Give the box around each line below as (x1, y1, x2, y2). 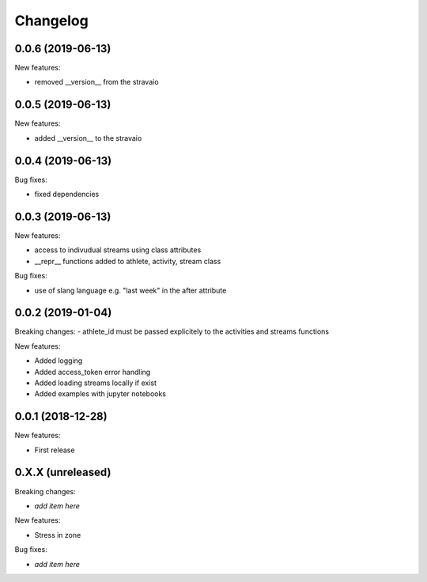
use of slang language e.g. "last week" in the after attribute (34, 285, 227, 295)
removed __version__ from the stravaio (34, 77, 159, 87)
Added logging (34, 356, 83, 365)
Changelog (14, 12, 89, 29)
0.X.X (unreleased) (14, 466, 111, 479)
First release (34, 445, 75, 455)
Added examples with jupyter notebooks (34, 389, 166, 399)
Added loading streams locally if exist (34, 378, 157, 387)
